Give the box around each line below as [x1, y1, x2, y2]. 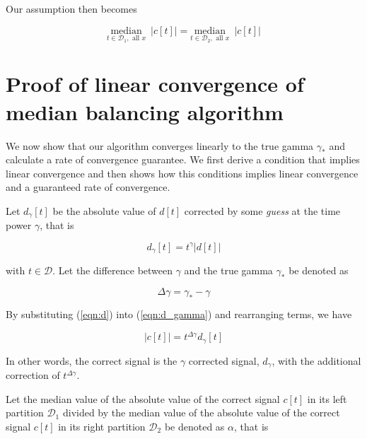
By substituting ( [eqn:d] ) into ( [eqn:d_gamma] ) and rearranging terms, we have [6, 307, 352, 321]
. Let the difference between [52, 263, 173, 278]
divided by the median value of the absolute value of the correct [62, 405, 340, 420]
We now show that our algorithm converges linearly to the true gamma [6, 138, 314, 153]
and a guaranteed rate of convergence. [6, 180, 170, 194]
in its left [307, 391, 347, 406]
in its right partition [58, 418, 146, 433]
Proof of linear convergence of [6, 69, 304, 98]
